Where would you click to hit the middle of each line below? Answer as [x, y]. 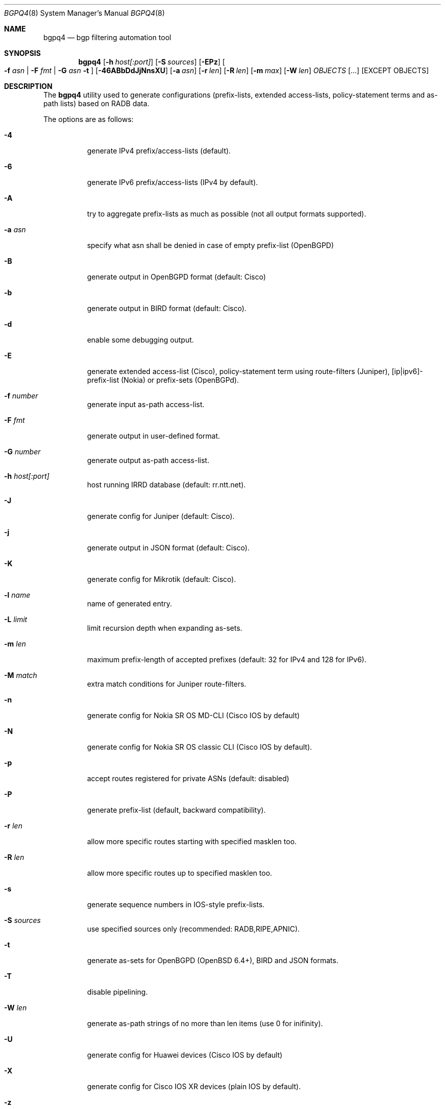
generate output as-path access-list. [148, 460]
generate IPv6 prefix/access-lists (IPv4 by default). [172, 182]
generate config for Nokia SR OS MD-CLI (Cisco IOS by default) [193, 715]
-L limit [16, 619]
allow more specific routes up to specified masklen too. [180, 873]
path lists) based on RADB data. [96, 103]
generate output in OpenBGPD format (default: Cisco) [177, 277]
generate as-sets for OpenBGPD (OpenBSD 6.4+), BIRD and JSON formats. [213, 960]
